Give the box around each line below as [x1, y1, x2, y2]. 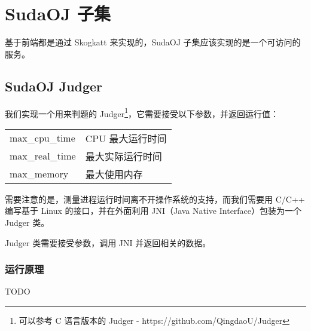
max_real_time [10, 149, 76, 163]
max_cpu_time [10, 131, 75, 145]
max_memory [10, 167, 69, 181]
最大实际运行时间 [85, 149, 162, 163]
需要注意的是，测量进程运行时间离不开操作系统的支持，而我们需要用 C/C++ [5, 192, 305, 205]
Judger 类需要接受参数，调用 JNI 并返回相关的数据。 [5, 236, 211, 249]
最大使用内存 [85, 167, 143, 181]
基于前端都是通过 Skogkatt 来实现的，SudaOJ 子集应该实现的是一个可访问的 [5, 36, 301, 48]
